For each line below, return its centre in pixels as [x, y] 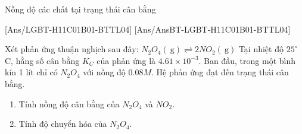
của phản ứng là [126, 60]
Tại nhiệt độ [261, 49]
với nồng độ [104, 72]
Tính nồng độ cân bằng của [69, 103]
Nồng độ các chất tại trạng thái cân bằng [80, 9]
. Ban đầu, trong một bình [247, 60]
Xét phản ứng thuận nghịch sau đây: [72, 49]
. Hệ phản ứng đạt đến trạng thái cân [220, 72]
